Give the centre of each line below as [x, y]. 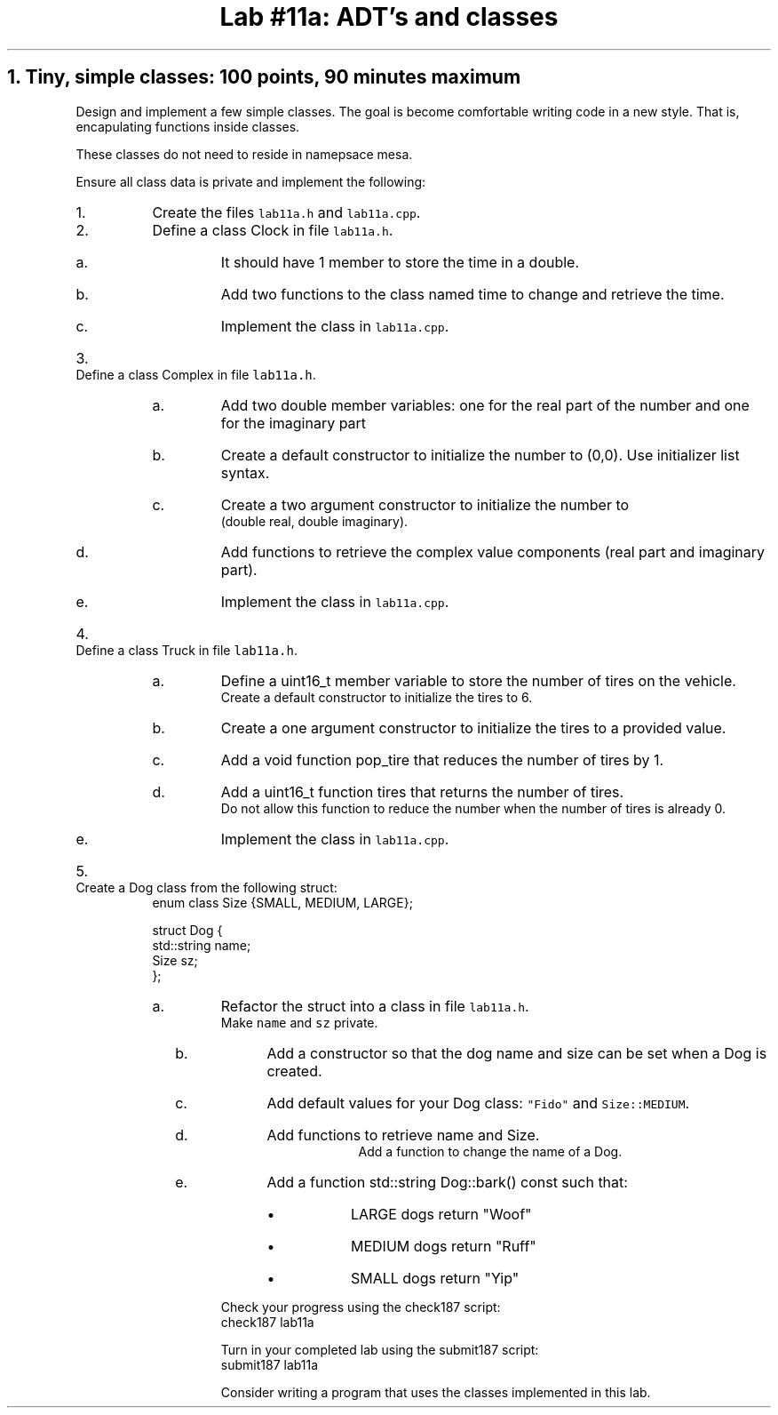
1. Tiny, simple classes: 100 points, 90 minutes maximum [264, 77]
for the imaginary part [294, 423]
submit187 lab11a [270, 1364]
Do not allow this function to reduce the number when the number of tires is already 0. [473, 808]
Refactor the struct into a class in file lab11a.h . [375, 1006]
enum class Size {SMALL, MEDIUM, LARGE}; [282, 902]
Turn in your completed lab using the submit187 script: [380, 1349]
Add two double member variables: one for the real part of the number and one [485, 405]
